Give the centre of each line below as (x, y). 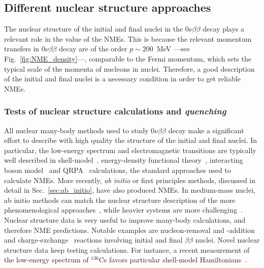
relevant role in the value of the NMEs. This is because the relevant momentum (128, 38)
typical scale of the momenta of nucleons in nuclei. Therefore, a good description (129, 68)
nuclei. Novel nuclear (227, 240)
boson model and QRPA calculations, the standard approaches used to (118, 170)
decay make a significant (206, 130)
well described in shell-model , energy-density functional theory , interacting (124, 160)
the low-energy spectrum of (46, 260)
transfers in (22, 49)
